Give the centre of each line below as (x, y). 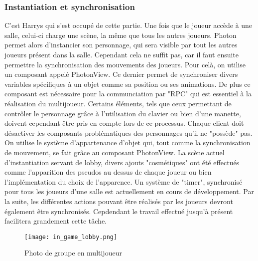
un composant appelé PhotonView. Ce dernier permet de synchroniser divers (121, 74)
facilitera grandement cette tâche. (56, 221)
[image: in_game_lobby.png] (71, 237)
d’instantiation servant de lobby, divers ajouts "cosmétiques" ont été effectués (122, 162)
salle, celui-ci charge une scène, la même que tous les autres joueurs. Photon (121, 35)
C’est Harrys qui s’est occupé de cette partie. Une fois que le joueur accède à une (129, 25)
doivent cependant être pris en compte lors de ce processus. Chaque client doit (124, 123)
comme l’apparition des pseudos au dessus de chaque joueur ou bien (108, 172)
